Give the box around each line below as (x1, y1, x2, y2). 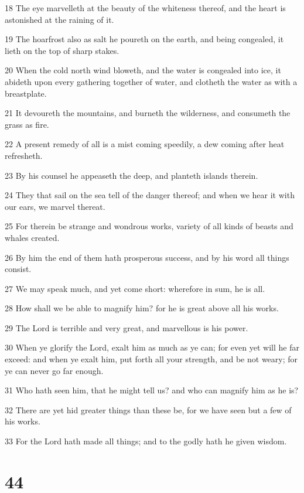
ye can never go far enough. (5, 364, 104, 376)
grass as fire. (5, 118, 49, 130)
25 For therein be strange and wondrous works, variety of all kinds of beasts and (5, 220, 293, 232)
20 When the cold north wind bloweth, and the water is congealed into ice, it (5, 64, 281, 76)
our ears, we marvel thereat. (5, 200, 105, 212)
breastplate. (5, 87, 47, 99)
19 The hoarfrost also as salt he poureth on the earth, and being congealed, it (5, 33, 284, 45)
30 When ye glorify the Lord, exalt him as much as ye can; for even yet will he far (5, 341, 299, 353)
